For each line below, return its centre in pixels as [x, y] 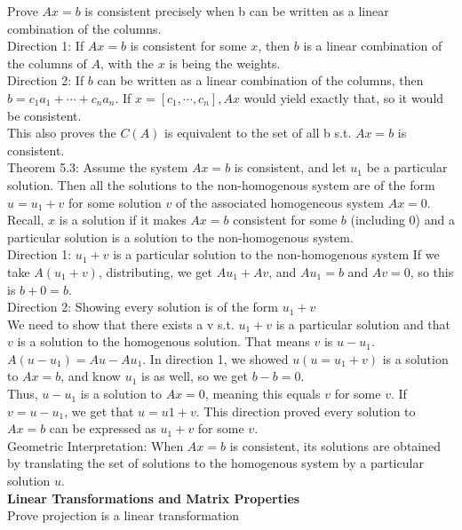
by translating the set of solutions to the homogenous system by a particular [215, 463]
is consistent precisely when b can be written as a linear [237, 11]
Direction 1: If [46, 46]
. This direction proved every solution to [306, 411]
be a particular [407, 167]
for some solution [115, 202]
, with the [127, 63]
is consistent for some [188, 46]
